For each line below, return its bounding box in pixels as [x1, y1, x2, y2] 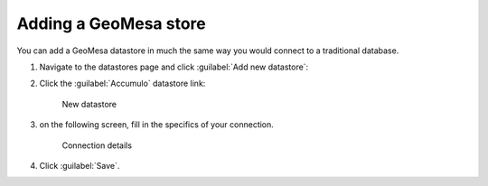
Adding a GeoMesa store [16, 14, 207, 33]
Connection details [61, 140, 133, 151]
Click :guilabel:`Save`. [39, 160, 120, 171]
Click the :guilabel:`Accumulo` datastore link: [39, 78, 206, 89]
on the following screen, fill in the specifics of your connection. [39, 119, 275, 130]
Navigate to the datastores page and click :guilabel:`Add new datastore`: [39, 61, 309, 72]
